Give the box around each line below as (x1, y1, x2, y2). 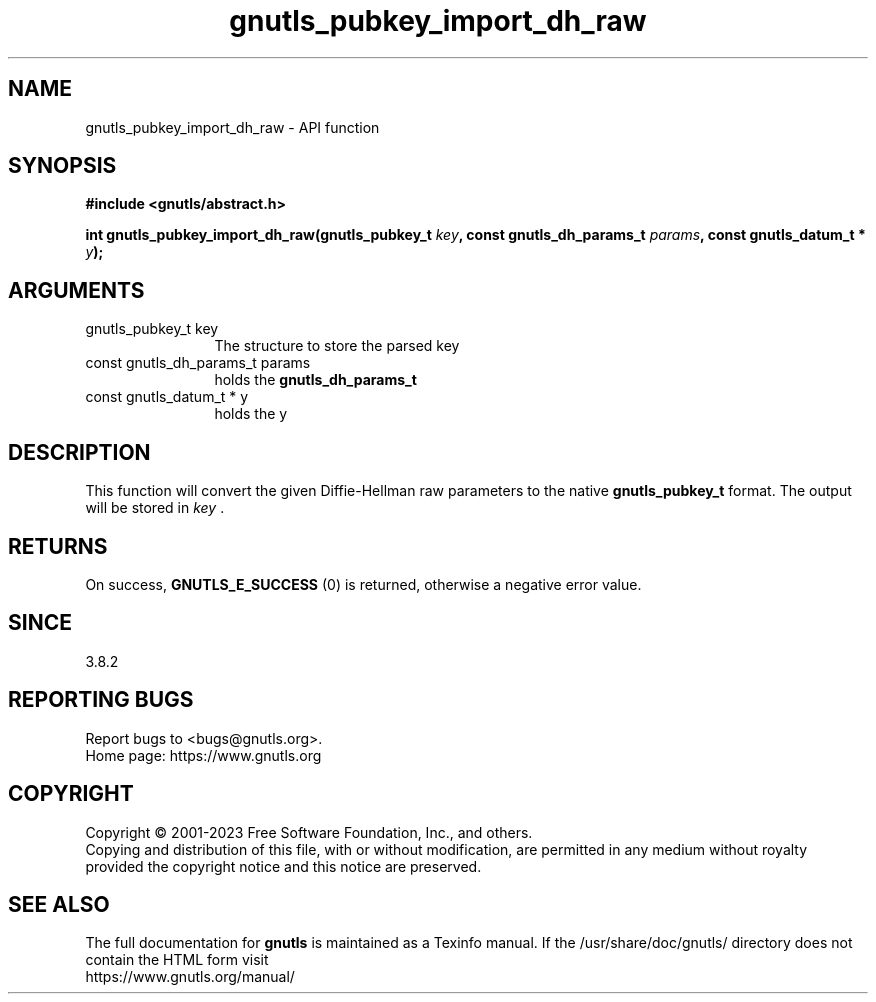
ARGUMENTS (8, 277, 145, 303)
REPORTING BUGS (8, 687, 194, 713)
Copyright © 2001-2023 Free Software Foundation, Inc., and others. (85, 823, 533, 841)
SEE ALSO (8, 891, 110, 917)
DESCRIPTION (8, 439, 151, 465)
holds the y (214, 405, 288, 423)
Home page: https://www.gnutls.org (85, 746, 322, 764)
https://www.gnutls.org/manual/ (85, 968, 295, 986)
